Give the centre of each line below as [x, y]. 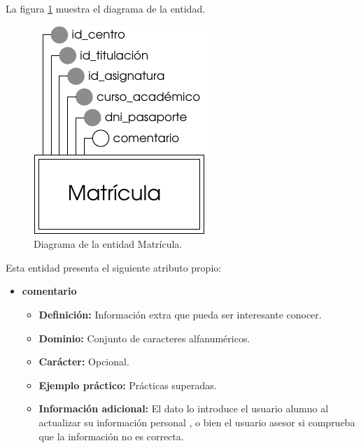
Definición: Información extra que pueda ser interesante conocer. [180, 314]
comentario [49, 291]
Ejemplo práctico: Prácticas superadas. [128, 385]
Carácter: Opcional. [84, 362]
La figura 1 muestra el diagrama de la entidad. [106, 8]
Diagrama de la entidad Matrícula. [108, 244]
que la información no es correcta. [111, 436]
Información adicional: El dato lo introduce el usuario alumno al [184, 408]
